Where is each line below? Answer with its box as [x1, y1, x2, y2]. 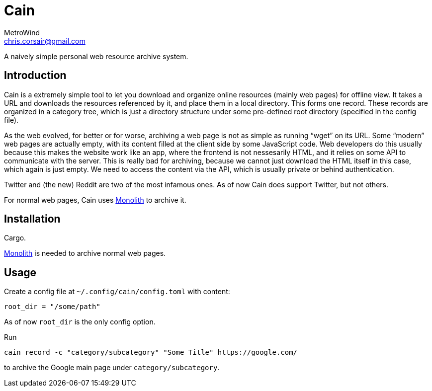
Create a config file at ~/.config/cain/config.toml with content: [4, 287, 230, 296]
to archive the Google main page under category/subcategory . [4, 363, 220, 372]
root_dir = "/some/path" [4, 303, 100, 311]
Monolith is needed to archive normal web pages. [4, 249, 166, 258]
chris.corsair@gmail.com [4, 36, 86, 45]
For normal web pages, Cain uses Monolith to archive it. [4, 195, 186, 204]
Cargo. [4, 234, 26, 242]
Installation [4, 213, 61, 226]
